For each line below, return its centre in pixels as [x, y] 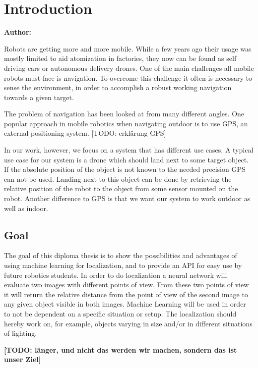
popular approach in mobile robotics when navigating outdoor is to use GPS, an [126, 123]
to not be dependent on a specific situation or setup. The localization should [120, 313]
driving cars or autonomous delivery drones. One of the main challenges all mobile [129, 68]
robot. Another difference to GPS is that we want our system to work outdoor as [127, 198]
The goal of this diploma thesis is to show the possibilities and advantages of [121, 255]
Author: [18, 32]
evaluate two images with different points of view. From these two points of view [127, 285]
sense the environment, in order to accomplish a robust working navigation [118, 87]
